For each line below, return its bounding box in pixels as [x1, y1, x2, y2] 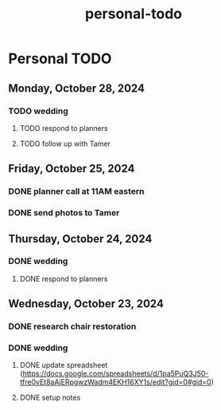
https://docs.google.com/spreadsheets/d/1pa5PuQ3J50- [22, 369, 209, 379]
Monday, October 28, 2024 [8, 81, 145, 95]
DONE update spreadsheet [19, 361, 108, 370]
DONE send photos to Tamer [8, 207, 120, 219]
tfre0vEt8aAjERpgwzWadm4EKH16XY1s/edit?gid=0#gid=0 [19, 377, 212, 387]
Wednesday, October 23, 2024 [8, 297, 165, 311]
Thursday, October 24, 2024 [8, 232, 153, 246]
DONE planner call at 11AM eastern [8, 186, 145, 197]
